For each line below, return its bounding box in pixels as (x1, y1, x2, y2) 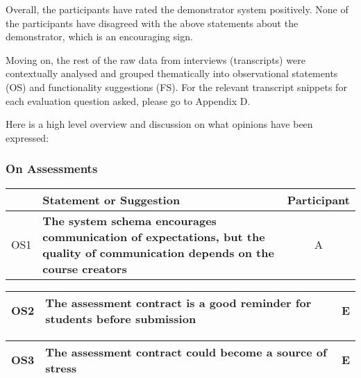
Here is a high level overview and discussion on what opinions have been (6, 117, 313, 131)
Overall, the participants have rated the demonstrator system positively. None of (6, 2, 349, 16)
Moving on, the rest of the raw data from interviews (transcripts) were (6, 52, 305, 67)
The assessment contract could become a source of (45, 343, 327, 360)
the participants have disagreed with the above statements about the (6, 15, 299, 30)
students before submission (45, 310, 196, 327)
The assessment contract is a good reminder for (45, 294, 312, 311)
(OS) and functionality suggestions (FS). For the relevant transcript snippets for (6, 79, 347, 94)
